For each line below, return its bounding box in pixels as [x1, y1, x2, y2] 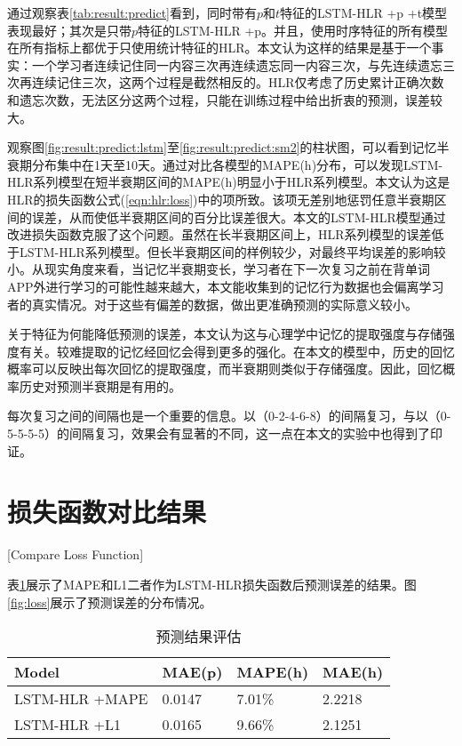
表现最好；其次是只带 [7, 20, 131, 39]
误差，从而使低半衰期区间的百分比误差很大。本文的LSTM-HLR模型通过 [31, 207, 446, 226]
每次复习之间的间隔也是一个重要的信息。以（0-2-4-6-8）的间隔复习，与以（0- [7, 406, 451, 425]
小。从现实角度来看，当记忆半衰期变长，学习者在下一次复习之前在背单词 [7, 260, 430, 278]
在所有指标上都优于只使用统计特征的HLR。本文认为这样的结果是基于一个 [7, 38, 432, 57]
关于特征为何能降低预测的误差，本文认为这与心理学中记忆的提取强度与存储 [7, 325, 442, 343]
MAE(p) [162, 662, 223, 683]
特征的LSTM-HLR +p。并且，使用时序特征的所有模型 [138, 20, 449, 39]
